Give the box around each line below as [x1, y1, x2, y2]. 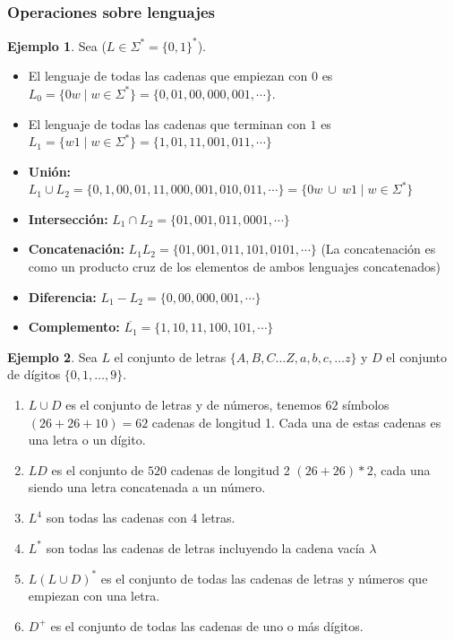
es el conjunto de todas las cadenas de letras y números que [100, 568, 428, 587]
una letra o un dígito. [28, 430, 146, 449]
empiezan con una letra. [28, 586, 160, 605]
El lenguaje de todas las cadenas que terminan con [28, 114, 306, 133]
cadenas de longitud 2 [170, 460, 290, 479]
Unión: [28, 161, 72, 180]
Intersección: [28, 209, 108, 228]
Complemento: [28, 317, 120, 336]
